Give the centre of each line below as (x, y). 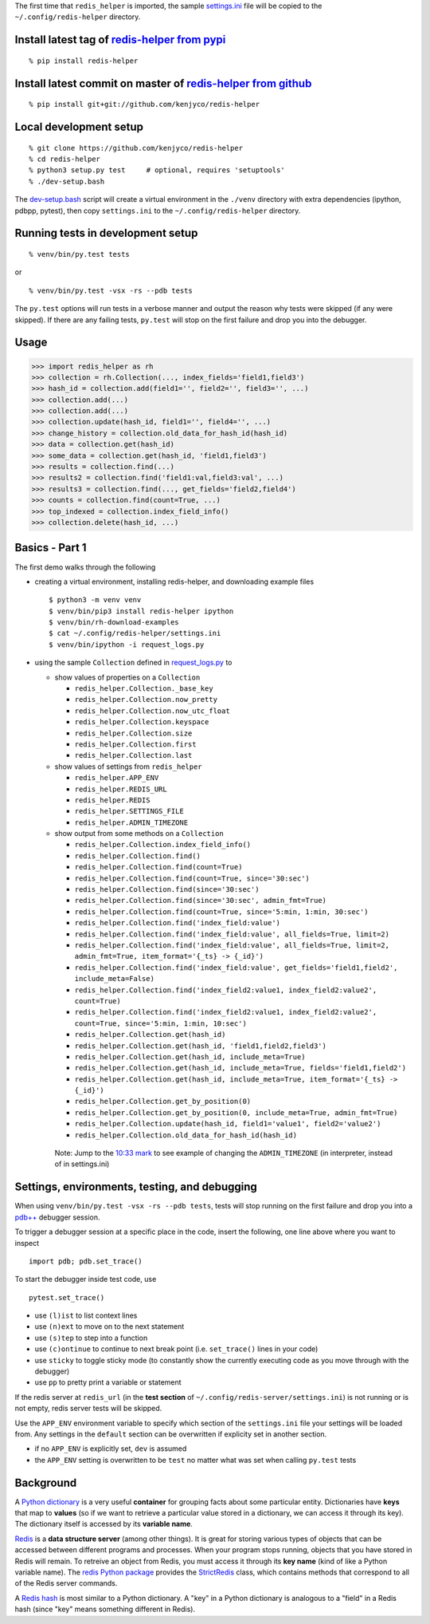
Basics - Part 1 (51, 548)
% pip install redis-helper (84, 61)
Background (46, 1482)
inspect (27, 1243)
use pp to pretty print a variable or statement (108, 1382)
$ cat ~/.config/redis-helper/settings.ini (135, 633)
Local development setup (79, 127)
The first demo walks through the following (85, 567)
